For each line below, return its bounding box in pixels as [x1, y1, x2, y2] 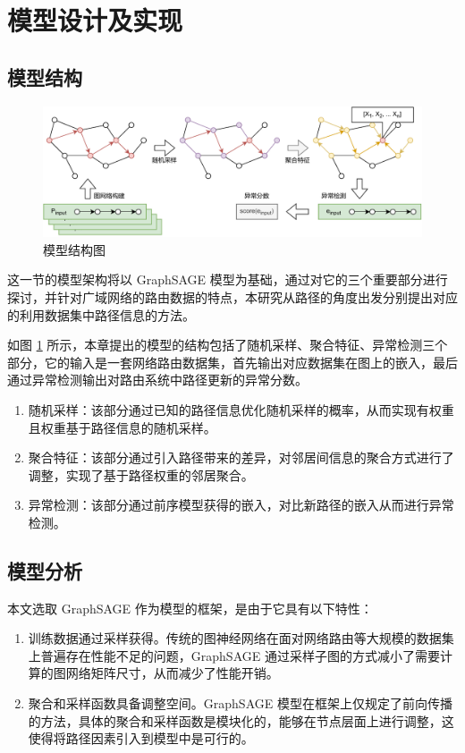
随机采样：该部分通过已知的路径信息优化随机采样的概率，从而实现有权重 [28, 400, 454, 419]
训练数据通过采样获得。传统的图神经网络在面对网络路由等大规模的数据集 [28, 629, 454, 647]
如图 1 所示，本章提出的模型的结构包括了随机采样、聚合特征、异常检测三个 [7, 335, 448, 354]
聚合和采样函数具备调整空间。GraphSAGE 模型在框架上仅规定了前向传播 [28, 694, 452, 713]
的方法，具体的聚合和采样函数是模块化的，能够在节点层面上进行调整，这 [28, 711, 454, 730]
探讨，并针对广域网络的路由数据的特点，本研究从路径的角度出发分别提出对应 [7, 287, 458, 306]
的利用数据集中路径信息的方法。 [7, 305, 195, 324]
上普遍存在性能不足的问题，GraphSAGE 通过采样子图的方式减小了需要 [28, 646, 440, 664]
